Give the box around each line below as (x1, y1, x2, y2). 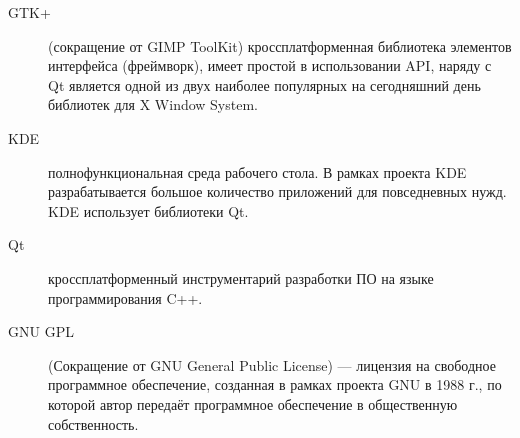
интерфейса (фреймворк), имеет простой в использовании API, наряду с (48, 55, 492, 76)
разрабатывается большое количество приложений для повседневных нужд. (48, 181, 507, 202)
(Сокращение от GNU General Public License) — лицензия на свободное (48, 354, 496, 375)
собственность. (48, 413, 139, 434)
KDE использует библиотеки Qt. (48, 200, 249, 221)
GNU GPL (8, 321, 74, 342)
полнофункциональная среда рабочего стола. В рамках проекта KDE (48, 161, 467, 182)
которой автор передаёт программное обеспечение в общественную (48, 393, 458, 414)
